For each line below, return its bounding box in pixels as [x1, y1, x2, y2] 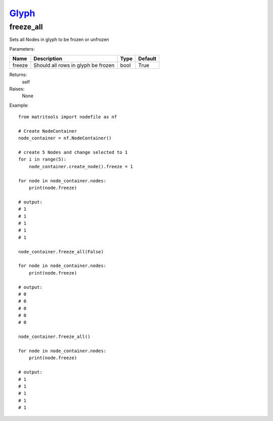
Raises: [9, 86, 25, 92]
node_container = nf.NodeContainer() [18, 135, 112, 141]
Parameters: [9, 46, 35, 52]
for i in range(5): [18, 157, 67, 162]
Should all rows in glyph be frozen [33, 62, 115, 69]
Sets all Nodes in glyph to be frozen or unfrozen [9, 36, 110, 43]
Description [33, 55, 63, 62]
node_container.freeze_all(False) [18, 249, 104, 254]
